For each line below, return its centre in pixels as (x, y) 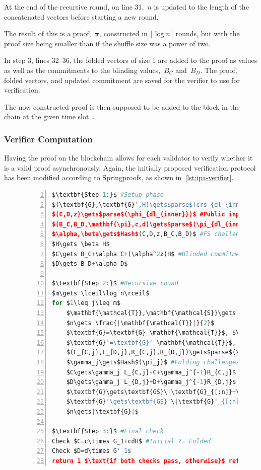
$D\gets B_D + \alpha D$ (90, 264)
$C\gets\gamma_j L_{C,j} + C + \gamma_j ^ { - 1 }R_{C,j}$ (151, 372)
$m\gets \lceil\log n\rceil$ (101, 293)
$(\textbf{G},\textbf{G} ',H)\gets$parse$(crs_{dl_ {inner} (151, 205)
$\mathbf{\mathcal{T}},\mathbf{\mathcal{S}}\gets (151, 313)
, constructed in (123, 33)
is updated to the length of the (201, 7)
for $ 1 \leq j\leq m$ (86, 303)
